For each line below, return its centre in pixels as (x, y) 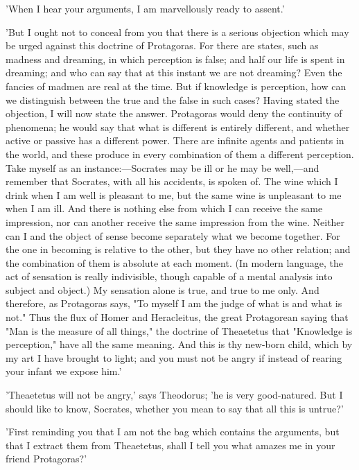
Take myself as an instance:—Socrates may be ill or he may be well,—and (163, 167)
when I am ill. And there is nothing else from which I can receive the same (164, 208)
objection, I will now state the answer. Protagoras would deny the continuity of (174, 113)
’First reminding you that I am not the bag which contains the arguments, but (173, 432)
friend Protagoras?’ (46, 459)
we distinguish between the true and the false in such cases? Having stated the (173, 99)
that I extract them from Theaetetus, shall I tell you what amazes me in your (170, 445)
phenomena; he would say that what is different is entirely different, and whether (178, 127)
